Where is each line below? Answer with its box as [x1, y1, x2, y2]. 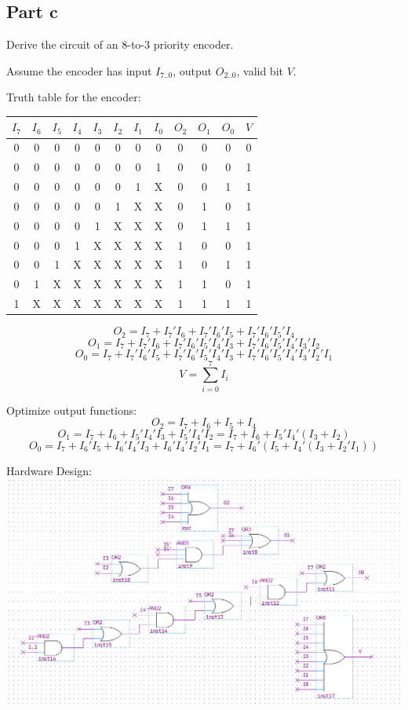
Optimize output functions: [6, 401, 137, 418]
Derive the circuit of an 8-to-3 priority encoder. [6, 36, 234, 53]
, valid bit [236, 62, 283, 79]
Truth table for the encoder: [6, 89, 141, 105]
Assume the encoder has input [6, 62, 152, 79]
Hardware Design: [6, 462, 92, 478]
